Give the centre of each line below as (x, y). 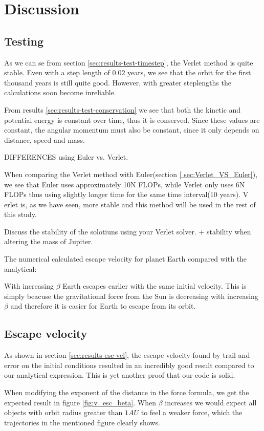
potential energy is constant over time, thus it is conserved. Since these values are (132, 120)
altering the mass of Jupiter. (49, 241)
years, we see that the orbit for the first (189, 72)
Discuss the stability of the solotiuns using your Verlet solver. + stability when (128, 231)
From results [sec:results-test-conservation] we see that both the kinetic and (123, 109)
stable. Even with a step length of (57, 72)
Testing (24, 41)
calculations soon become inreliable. (60, 92)
